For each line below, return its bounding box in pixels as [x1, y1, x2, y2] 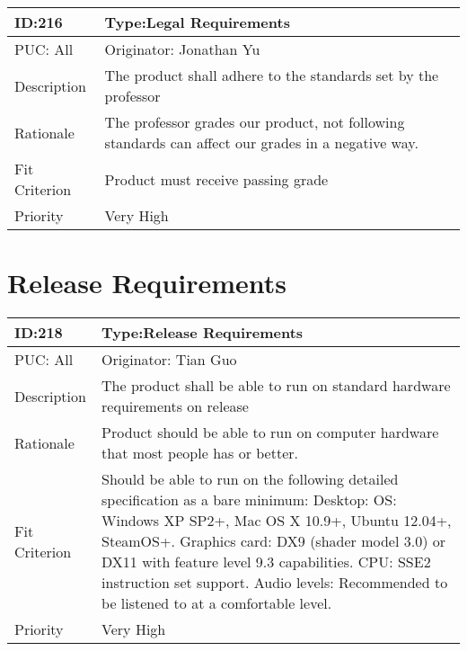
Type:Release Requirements [101, 322, 304, 343]
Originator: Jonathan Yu [104, 39, 260, 59]
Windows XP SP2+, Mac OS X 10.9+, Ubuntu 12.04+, [101, 510, 452, 531]
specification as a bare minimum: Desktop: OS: [101, 489, 397, 511]
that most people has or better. [101, 442, 298, 464]
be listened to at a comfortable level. [101, 593, 332, 614]
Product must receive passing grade [104, 168, 329, 190]
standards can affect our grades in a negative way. [104, 132, 419, 153]
